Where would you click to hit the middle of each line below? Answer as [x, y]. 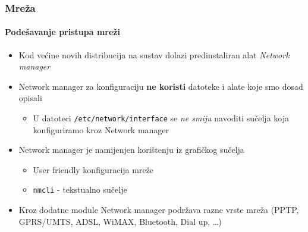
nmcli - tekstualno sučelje [80, 189]
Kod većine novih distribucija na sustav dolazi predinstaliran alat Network [154, 54]
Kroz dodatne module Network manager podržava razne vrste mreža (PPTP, [159, 210]
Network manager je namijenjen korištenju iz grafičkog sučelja [131, 150]
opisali [30, 98]
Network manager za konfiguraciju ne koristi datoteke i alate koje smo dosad [161, 86]
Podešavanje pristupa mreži [62, 32]
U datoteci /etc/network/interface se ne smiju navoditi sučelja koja [161, 118]
